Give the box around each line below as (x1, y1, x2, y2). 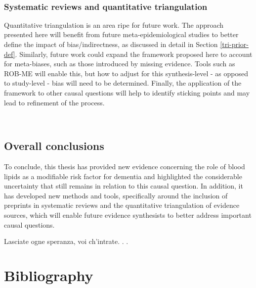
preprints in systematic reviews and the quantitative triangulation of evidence (4, 200, 240, 210)
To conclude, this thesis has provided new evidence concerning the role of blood (4, 161, 245, 171)
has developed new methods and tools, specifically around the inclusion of (4, 190, 228, 200)
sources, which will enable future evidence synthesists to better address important (4, 209, 252, 220)
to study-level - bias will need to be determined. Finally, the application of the (4, 78, 242, 88)
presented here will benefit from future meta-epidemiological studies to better (4, 29, 239, 40)
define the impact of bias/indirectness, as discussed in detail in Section (4, 39, 218, 49)
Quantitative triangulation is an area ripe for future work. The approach (4, 19, 224, 30)
